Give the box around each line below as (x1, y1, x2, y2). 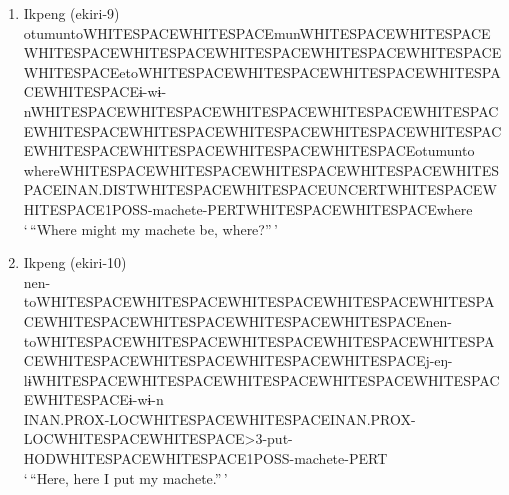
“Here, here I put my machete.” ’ (30, 467, 228, 488)
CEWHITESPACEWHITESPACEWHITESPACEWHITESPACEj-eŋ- (23, 350, 453, 371)
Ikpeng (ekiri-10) (23, 252, 127, 273)
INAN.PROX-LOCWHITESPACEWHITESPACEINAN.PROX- (23, 408, 416, 429)
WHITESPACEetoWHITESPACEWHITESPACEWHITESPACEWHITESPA (23, 61, 501, 82)
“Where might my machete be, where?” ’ (30, 218, 278, 239)
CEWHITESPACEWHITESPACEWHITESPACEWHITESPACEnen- (23, 310, 452, 331)
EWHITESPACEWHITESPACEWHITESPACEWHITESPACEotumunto (23, 140, 475, 161)
